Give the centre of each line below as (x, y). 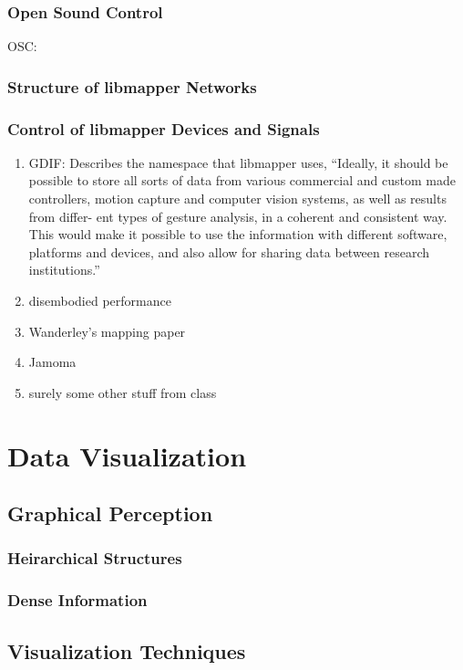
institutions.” (64, 270)
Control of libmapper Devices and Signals (164, 128)
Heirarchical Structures (95, 558)
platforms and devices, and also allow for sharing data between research (229, 251)
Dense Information (77, 600)
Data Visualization (127, 455)
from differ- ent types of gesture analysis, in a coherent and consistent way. (238, 216)
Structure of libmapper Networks (132, 86)
